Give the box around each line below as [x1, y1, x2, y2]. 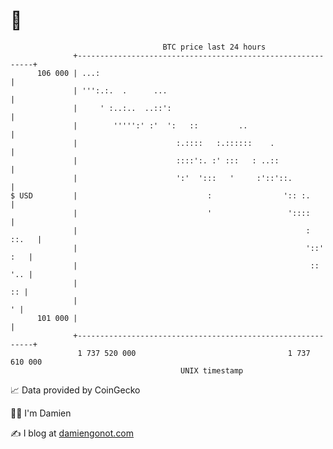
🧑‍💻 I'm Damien [10, 407, 72, 419]
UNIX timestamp [180, 365, 244, 376]
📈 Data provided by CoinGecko [10, 384, 141, 396]
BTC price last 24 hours [162, 42, 267, 52]
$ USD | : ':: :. [10, 190, 311, 201]
